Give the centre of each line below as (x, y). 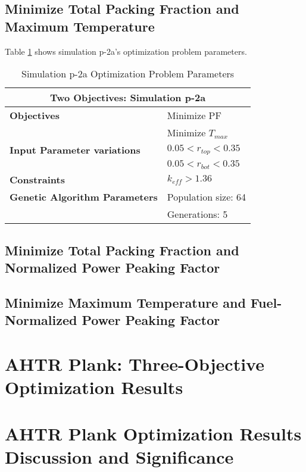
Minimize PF (194, 115)
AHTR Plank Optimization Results (153, 434)
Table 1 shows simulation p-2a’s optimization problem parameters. (126, 51)
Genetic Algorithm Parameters (84, 197)
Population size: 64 (207, 197)
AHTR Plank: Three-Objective (135, 363)
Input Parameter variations (75, 150)
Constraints (37, 180)
